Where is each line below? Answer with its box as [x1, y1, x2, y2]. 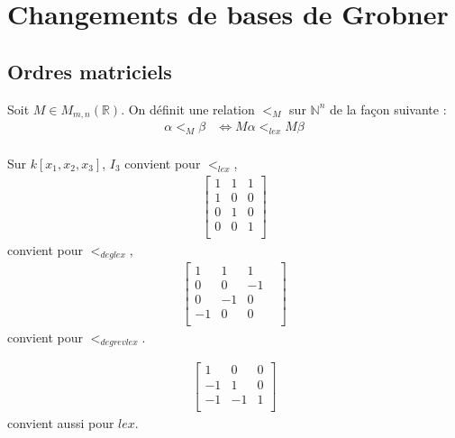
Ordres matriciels [7, 57, 172, 85]
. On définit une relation [121, 99, 255, 118]
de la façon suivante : [329, 99, 447, 118]
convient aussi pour [7, 413, 114, 432]
